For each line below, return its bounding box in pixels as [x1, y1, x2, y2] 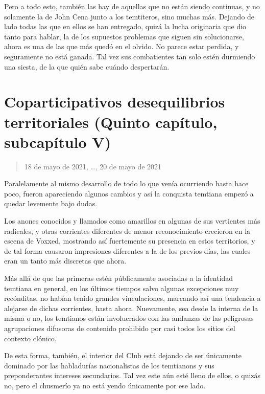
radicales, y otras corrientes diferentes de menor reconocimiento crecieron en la [4, 225, 251, 236]
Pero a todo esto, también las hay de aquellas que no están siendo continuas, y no [4, 1, 260, 11]
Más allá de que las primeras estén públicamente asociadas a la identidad [4, 273, 233, 283]
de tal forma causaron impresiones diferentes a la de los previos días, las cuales [4, 245, 251, 256]
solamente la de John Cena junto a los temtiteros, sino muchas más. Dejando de [4, 11, 255, 21]
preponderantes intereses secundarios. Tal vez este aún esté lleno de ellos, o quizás [4, 370, 261, 381]
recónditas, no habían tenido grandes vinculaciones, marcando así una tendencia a [4, 293, 261, 303]
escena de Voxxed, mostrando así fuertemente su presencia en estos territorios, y [4, 235, 255, 246]
